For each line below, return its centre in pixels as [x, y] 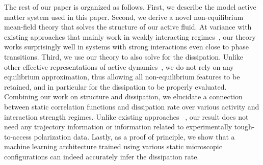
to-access [18, 136]
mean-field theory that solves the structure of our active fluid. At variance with [128, 27]
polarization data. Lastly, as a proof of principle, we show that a [134, 136]
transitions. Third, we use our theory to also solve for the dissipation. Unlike [124, 56]
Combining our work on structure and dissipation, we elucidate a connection [123, 97]
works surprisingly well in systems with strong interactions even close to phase [127, 47]
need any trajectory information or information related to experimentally [118, 127]
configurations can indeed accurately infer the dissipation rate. [102, 156]
